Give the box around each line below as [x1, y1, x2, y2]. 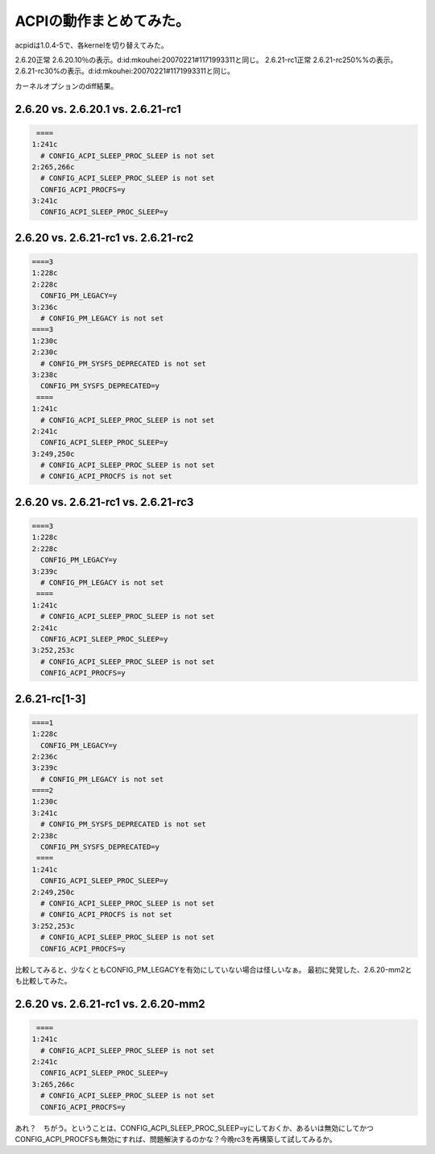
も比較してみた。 [14, 976, 72, 985]
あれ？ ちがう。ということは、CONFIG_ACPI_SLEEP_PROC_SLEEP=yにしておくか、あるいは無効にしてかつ [14, 1123, 374, 1133]
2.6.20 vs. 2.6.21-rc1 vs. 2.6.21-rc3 [14, 495, 194, 508]
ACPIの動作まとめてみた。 [14, 12, 190, 30]
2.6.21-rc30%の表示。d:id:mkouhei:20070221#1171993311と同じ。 [14, 66, 235, 76]
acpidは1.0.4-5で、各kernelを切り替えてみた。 [14, 40, 168, 50]
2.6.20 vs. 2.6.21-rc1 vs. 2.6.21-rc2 [14, 231, 194, 245]
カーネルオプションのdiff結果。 [14, 81, 118, 90]
